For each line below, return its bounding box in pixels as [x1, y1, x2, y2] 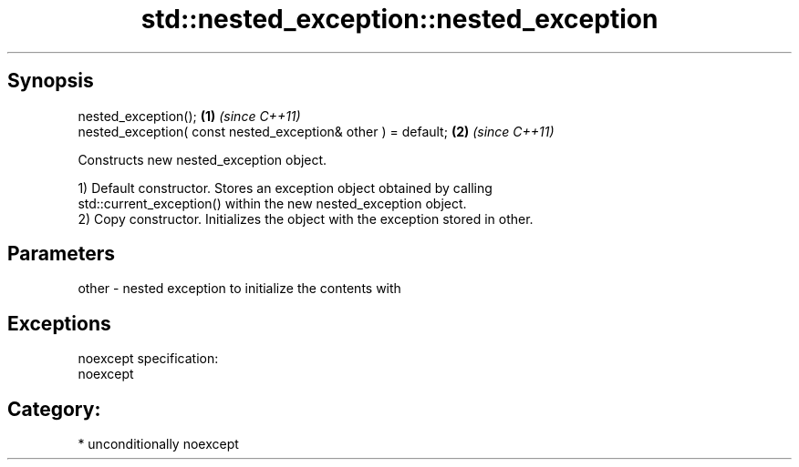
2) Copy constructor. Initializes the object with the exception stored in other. [78, 210, 534, 227]
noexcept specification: [78, 350, 219, 367]
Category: [7, 397, 101, 421]
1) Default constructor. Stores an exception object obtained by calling [78, 179, 493, 196]
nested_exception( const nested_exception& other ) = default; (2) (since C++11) [78, 123, 555, 139]
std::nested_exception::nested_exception [140, 4, 659, 35]
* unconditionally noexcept [78, 436, 239, 452]
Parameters [7, 242, 115, 266]
